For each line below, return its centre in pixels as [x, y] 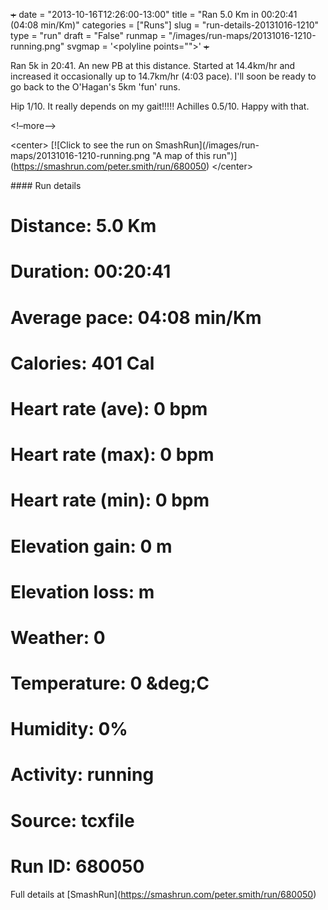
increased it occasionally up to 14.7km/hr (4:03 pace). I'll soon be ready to [163, 76]
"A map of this [181, 155]
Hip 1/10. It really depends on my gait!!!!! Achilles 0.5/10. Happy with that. [160, 106]
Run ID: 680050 [77, 866]
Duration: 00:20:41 [91, 271]
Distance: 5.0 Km [83, 226]
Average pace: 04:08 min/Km [136, 317]
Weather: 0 [58, 637]
